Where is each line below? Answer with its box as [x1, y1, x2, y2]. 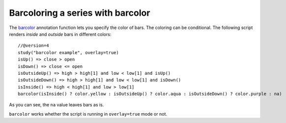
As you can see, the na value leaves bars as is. [9, 102, 104, 108]
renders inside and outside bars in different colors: [9, 31, 112, 37]
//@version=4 [18, 43, 49, 49]
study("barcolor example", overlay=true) [18, 50, 119, 55]
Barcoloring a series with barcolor [9, 7, 150, 18]
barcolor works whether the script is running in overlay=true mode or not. [9, 111, 167, 117]
